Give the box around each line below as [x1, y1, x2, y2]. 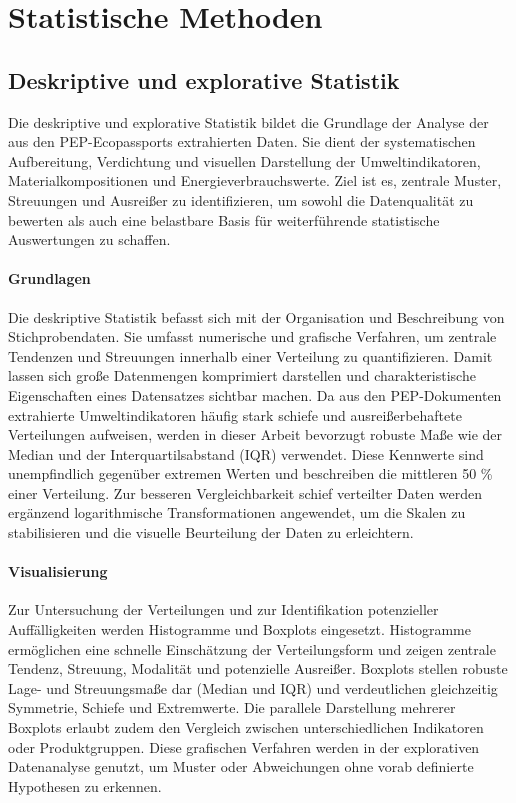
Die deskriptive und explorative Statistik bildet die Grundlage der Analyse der [8, 111, 489, 132]
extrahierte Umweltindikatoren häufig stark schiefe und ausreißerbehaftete [8, 404, 462, 425]
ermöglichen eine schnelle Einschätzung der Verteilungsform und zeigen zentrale [8, 638, 496, 659]
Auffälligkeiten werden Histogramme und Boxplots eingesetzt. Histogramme [8, 619, 471, 640]
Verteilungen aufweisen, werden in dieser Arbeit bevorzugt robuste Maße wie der [8, 424, 503, 445]
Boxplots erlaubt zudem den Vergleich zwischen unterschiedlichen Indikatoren [8, 717, 484, 738]
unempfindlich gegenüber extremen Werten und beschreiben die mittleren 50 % [8, 463, 493, 484]
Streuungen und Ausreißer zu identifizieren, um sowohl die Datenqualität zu [8, 189, 474, 210]
